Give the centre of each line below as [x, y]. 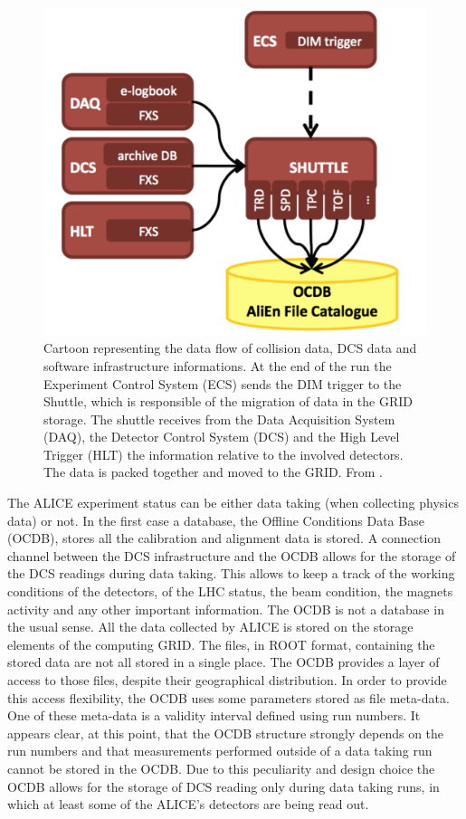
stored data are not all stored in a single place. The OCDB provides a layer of [223, 662]
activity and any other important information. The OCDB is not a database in [226, 609]
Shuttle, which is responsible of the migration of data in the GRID [228, 401]
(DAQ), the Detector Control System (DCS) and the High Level [222, 437]
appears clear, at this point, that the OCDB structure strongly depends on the [226, 733]
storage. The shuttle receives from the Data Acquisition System [219, 419]
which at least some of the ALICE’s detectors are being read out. [188, 804]
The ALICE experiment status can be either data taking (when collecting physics [233, 503]
